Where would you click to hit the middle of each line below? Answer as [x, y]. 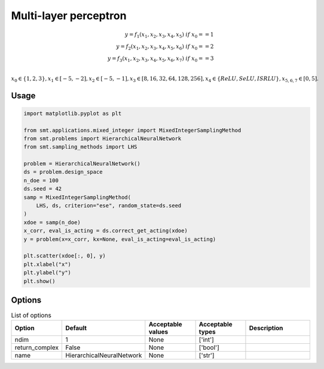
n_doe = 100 [41, 180]
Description [266, 328]
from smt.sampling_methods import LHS [80, 147]
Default [76, 328]
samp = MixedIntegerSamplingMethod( [77, 197]
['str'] [207, 355]
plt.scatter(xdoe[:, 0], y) [65, 256]
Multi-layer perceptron [69, 16]
